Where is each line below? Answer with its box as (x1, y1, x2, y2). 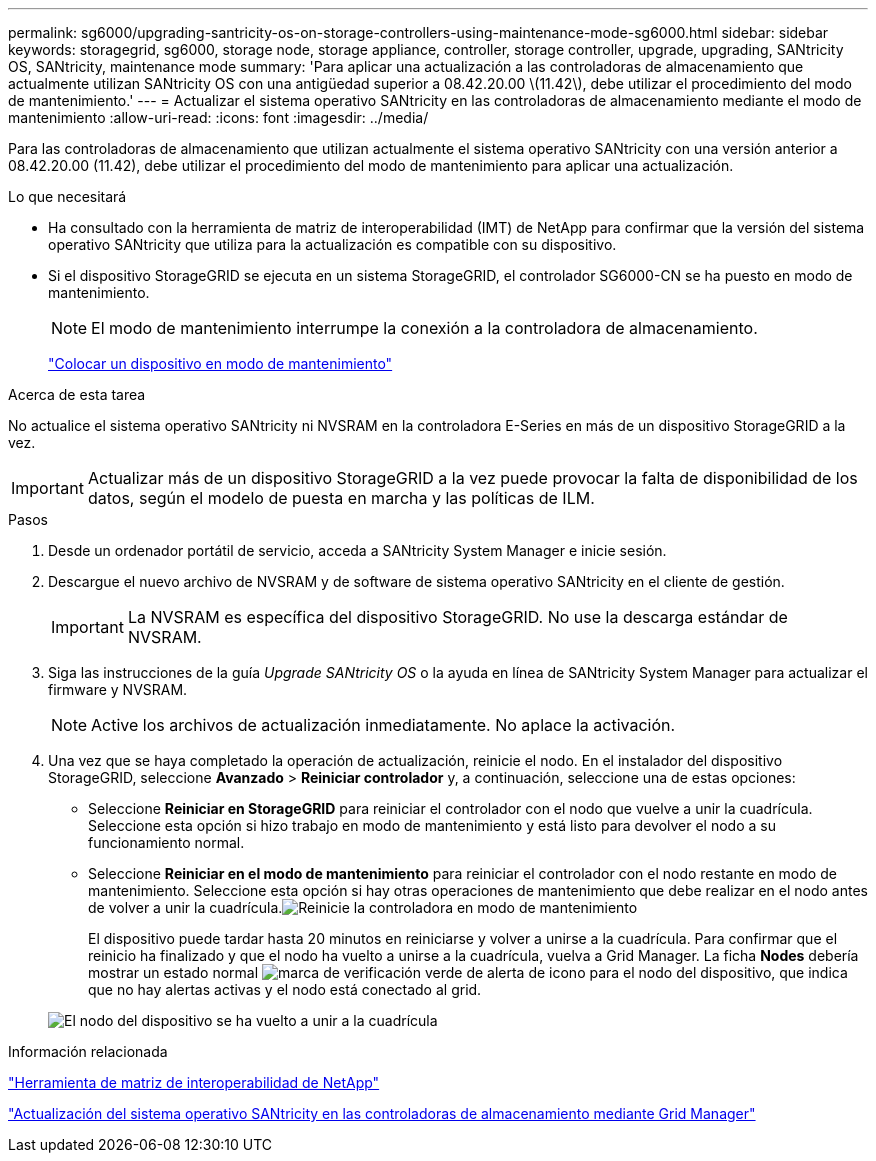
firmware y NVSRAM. (48, 681, 188, 698)
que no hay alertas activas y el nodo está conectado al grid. (88, 981, 482, 998)
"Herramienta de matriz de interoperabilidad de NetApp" (8, 1074, 380, 1091)
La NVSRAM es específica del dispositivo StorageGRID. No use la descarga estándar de (127, 607, 788, 627)
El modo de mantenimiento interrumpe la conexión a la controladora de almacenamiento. (91, 318, 758, 338)
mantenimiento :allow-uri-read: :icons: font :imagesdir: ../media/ (8, 109, 429, 126)
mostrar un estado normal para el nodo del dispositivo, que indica (88, 964, 848, 981)
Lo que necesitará (8, 188, 127, 205)
